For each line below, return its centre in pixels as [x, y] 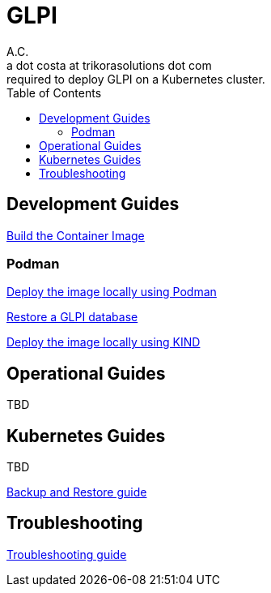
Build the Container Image [76, 235]
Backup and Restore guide [77, 492]
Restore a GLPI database [72, 317]
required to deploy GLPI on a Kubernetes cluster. [136, 79]
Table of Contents [54, 92]
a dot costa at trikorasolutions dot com [109, 65]
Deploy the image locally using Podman [112, 292]
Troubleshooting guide [67, 554]
